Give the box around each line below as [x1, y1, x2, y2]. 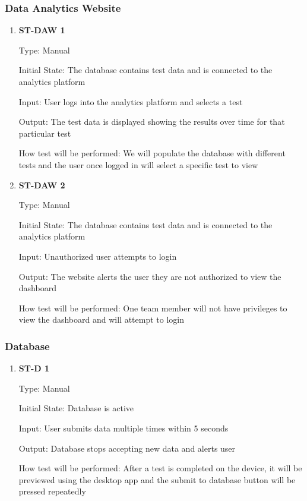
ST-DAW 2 [18, 178, 65, 191]
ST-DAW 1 [18, 24, 65, 36]
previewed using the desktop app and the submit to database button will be [18, 473, 296, 486]
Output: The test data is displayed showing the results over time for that [18, 115, 285, 128]
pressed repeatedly [18, 485, 86, 497]
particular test [18, 127, 71, 139]
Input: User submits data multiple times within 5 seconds [18, 421, 229, 434]
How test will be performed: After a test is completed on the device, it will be [18, 462, 302, 474]
